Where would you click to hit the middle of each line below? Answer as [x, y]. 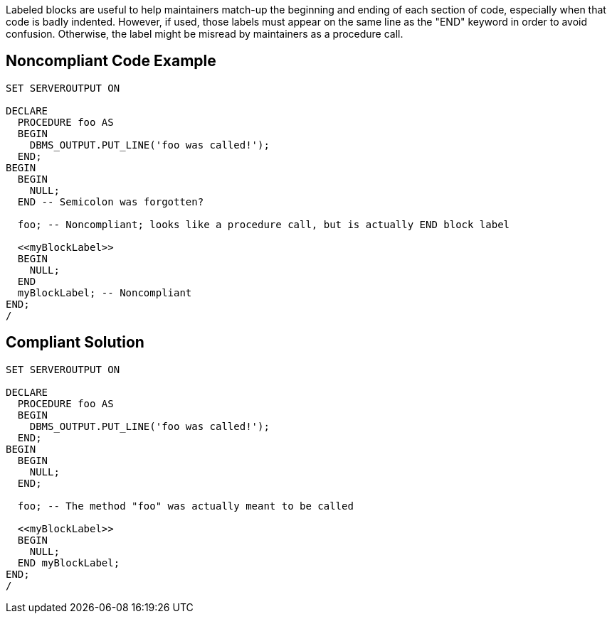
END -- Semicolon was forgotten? [111, 201]
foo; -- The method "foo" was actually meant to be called [185, 506]
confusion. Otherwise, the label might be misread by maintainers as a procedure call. [205, 34]
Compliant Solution [75, 343]
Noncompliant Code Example [111, 61]
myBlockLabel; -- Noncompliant [105, 292]
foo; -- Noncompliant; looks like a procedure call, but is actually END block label [264, 224]
